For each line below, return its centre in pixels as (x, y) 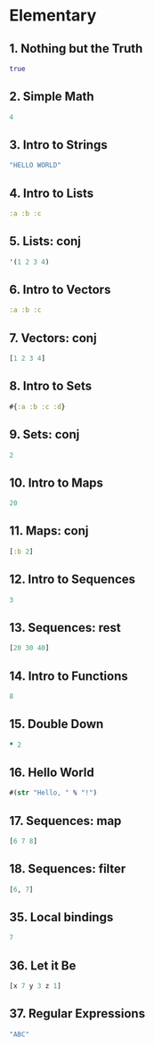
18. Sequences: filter (68, 869)
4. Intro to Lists (52, 193)
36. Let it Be (43, 965)
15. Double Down (57, 724)
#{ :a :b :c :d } (37, 406)
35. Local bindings (61, 917)
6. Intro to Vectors (60, 290)
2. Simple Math (52, 97)
